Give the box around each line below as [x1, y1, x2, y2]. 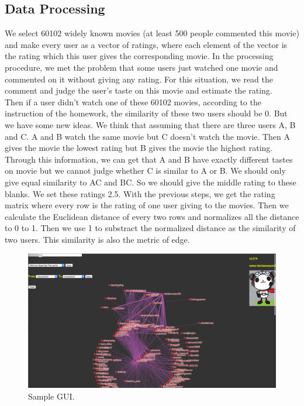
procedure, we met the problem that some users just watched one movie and [5, 61, 278, 73]
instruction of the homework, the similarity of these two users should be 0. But [5, 107, 288, 119]
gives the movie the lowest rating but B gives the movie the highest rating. [5, 142, 273, 154]
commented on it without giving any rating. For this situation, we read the [5, 73, 273, 85]
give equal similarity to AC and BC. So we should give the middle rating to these [5, 176, 296, 188]
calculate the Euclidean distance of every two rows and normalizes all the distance [5, 210, 299, 222]
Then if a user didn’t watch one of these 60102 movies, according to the [5, 95, 261, 108]
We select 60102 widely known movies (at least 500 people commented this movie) [5, 27, 299, 39]
